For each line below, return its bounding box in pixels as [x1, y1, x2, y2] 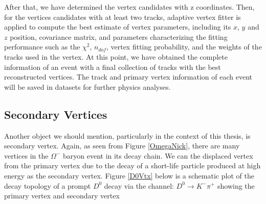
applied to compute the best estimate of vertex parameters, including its [4, 21, 231, 32]
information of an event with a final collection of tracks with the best [4, 61, 221, 72]
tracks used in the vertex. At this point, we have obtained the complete [4, 51, 228, 62]
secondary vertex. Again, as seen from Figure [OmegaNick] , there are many [4, 140, 240, 151]
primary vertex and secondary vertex [4, 190, 120, 201]
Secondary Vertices [4, 106, 107, 122]
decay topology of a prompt [4, 180, 91, 191]
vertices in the [4, 150, 49, 161]
